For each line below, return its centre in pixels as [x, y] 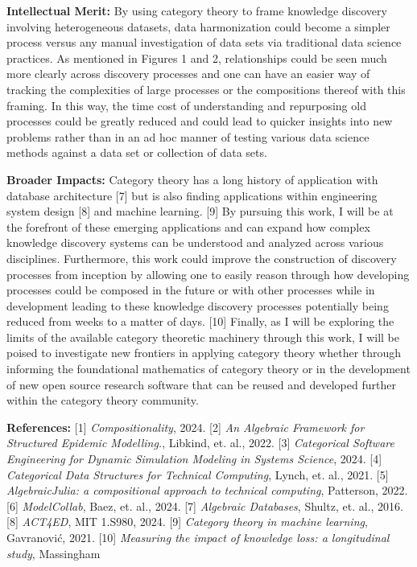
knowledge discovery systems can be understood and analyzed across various [195, 242]
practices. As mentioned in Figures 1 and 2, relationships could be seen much [197, 58]
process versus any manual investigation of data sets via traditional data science [204, 42]
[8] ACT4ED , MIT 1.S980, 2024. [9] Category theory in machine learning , [187, 522]
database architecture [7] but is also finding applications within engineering [192, 195]
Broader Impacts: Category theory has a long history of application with [192, 179]
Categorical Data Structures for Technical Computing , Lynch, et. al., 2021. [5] [198, 474]
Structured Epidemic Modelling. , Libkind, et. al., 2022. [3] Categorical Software [200, 443]
